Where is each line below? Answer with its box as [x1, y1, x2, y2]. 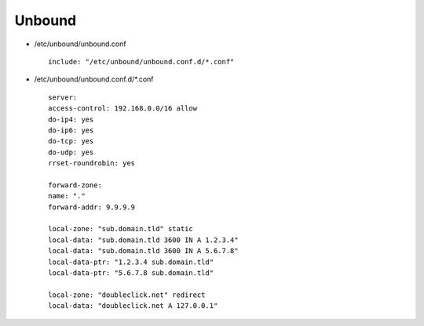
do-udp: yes [48, 147, 94, 157]
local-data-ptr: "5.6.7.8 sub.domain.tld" [48, 268, 214, 277]
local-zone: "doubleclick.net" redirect [48, 290, 206, 299]
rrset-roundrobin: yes [48, 159, 136, 168]
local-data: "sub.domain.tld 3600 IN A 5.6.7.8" [48, 247, 239, 255]
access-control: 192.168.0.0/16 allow [48, 104, 198, 113]
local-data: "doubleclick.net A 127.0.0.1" [48, 302, 218, 310]
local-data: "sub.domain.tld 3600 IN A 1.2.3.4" [48, 235, 239, 244]
